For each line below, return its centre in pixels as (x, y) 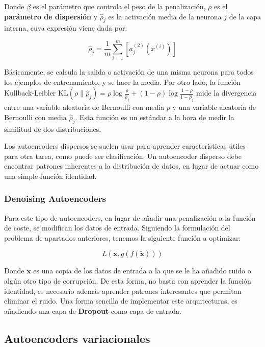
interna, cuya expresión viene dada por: (66, 28)
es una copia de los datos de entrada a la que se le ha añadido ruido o (142, 271)
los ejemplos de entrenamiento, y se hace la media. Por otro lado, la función (123, 82)
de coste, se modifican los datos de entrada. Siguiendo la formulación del (117, 228)
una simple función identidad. (50, 176)
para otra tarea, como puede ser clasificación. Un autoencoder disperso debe (123, 156)
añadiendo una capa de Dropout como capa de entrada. (93, 310)
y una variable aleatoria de (214, 107)
